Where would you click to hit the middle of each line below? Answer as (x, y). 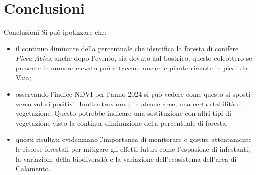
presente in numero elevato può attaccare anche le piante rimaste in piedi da (131, 67)
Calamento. (33, 168)
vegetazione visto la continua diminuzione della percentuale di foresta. (122, 122)
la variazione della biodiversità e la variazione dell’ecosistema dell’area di (126, 158)
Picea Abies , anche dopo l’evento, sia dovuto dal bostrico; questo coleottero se (134, 58)
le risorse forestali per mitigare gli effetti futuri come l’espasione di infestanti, (133, 149)
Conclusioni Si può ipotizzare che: (55, 32)
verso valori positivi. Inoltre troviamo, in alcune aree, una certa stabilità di (129, 103)
